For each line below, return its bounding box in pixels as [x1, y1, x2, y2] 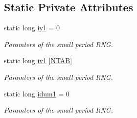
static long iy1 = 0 [4, 23, 60, 33]
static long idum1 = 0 [4, 88, 69, 98]
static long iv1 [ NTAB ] [4, 55, 72, 66]
